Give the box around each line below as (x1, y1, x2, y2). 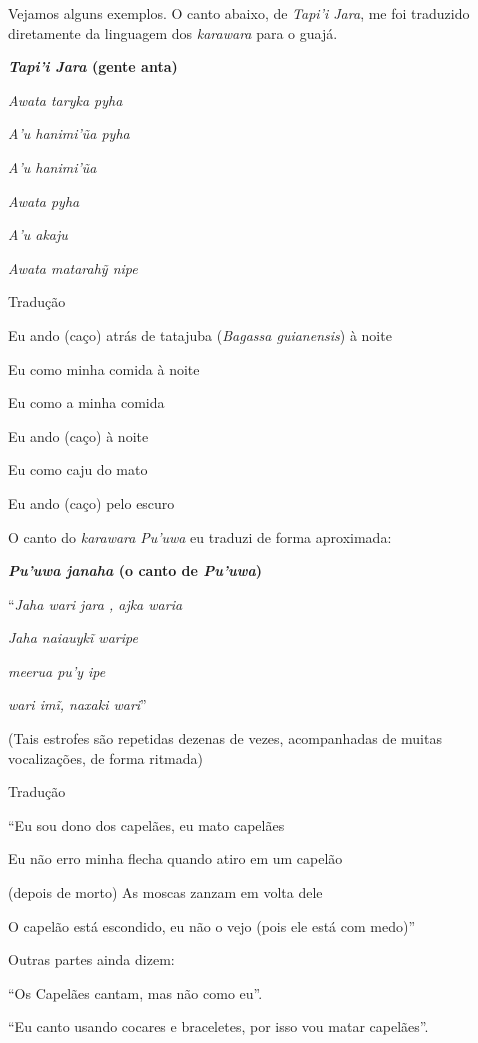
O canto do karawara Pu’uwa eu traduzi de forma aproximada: (8, 526, 392, 547)
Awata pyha (8, 190, 80, 211)
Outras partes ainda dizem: (8, 949, 175, 970)
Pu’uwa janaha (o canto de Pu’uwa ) (8, 560, 262, 581)
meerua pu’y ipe (8, 660, 106, 681)
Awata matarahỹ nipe (8, 257, 138, 278)
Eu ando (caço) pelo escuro (8, 492, 175, 513)
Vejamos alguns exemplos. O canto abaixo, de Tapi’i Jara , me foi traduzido (8, 3, 470, 23)
